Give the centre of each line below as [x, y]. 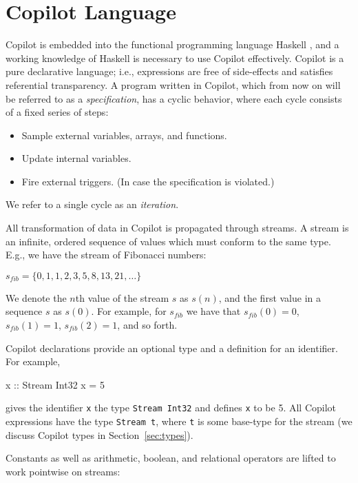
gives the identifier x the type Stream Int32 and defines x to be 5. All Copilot [171, 408]
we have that [213, 311]
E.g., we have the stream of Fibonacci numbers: [106, 255]
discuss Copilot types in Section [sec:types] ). [99, 434]
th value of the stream [122, 297]
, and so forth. [147, 325]
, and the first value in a [270, 297]
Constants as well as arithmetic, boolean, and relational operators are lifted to [171, 458]
